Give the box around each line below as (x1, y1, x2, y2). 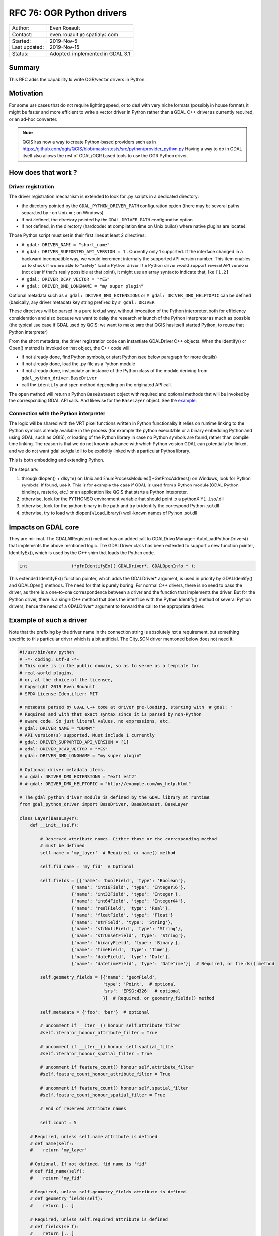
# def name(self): (30, 1141, 74, 1147)
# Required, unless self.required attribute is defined (30, 1217, 168, 1222)
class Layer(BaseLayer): (19, 815, 80, 821)
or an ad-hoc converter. (9, 116, 58, 122)
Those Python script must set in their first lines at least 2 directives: (9, 232, 146, 238)
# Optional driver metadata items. (19, 767, 105, 772)
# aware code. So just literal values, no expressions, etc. (19, 718, 171, 724)
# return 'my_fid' (30, 1175, 82, 1181)
